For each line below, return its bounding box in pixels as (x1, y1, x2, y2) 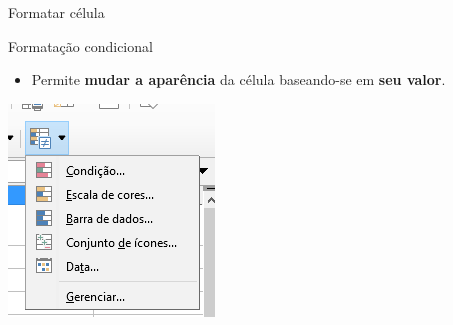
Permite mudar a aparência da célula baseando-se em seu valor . (31, 69, 446, 90)
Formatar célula (8, 2, 105, 22)
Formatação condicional (8, 35, 153, 56)
